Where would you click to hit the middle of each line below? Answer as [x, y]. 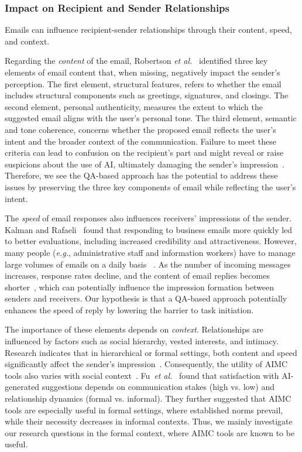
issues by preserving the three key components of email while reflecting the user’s [150, 186]
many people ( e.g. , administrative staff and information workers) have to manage [150, 252]
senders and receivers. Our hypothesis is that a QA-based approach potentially [146, 298]
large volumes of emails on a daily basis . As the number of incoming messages [148, 264]
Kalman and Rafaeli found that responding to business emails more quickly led [149, 229]
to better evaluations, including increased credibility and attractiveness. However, [151, 241]
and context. [27, 41]
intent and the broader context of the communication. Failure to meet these [140, 141]
